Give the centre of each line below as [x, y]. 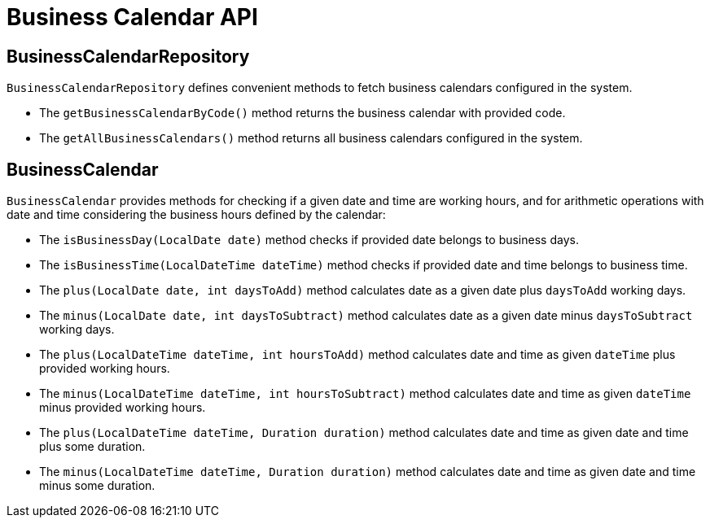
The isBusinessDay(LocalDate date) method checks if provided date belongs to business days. [309, 240]
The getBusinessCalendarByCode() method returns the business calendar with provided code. [302, 113]
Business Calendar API [132, 17]
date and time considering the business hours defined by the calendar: [196, 215]
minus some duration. [97, 486]
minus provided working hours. [123, 408]
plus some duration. [92, 447]
